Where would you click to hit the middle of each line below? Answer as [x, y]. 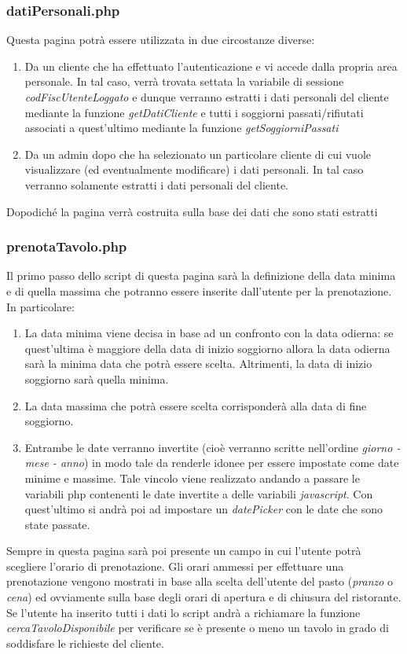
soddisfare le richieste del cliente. [85, 643]
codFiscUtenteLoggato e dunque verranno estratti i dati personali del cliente [207, 97]
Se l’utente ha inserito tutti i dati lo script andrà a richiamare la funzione [183, 612]
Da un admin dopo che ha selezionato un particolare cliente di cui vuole [198, 154]
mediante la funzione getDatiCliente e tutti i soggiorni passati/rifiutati [194, 112]
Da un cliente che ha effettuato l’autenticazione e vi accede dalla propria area [211, 66]
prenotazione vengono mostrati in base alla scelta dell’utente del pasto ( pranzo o [200, 581]
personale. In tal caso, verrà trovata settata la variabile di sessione [184, 81]
